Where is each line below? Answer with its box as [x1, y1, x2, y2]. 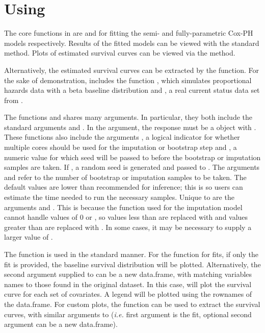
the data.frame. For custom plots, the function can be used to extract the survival [4, 298, 260, 309]
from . [4, 94, 23, 105]
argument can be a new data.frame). [4, 319, 118, 329]
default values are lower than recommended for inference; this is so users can [4, 182, 243, 192]
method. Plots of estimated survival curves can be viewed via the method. [4, 47, 235, 58]
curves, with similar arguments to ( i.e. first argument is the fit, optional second [4, 309, 252, 319]
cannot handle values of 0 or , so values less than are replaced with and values [4, 212, 248, 222]
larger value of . [4, 232, 53, 242]
